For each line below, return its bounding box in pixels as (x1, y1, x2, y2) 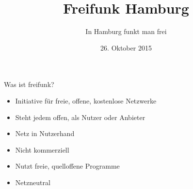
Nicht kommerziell (15, 144, 69, 155)
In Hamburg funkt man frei (85, 26, 167, 36)
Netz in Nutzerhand (15, 128, 75, 138)
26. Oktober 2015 (100, 42, 152, 52)
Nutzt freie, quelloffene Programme (15, 161, 120, 171)
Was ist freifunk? (4, 79, 54, 89)
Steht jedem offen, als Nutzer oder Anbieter (15, 112, 145, 122)
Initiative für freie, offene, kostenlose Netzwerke (15, 95, 157, 105)
